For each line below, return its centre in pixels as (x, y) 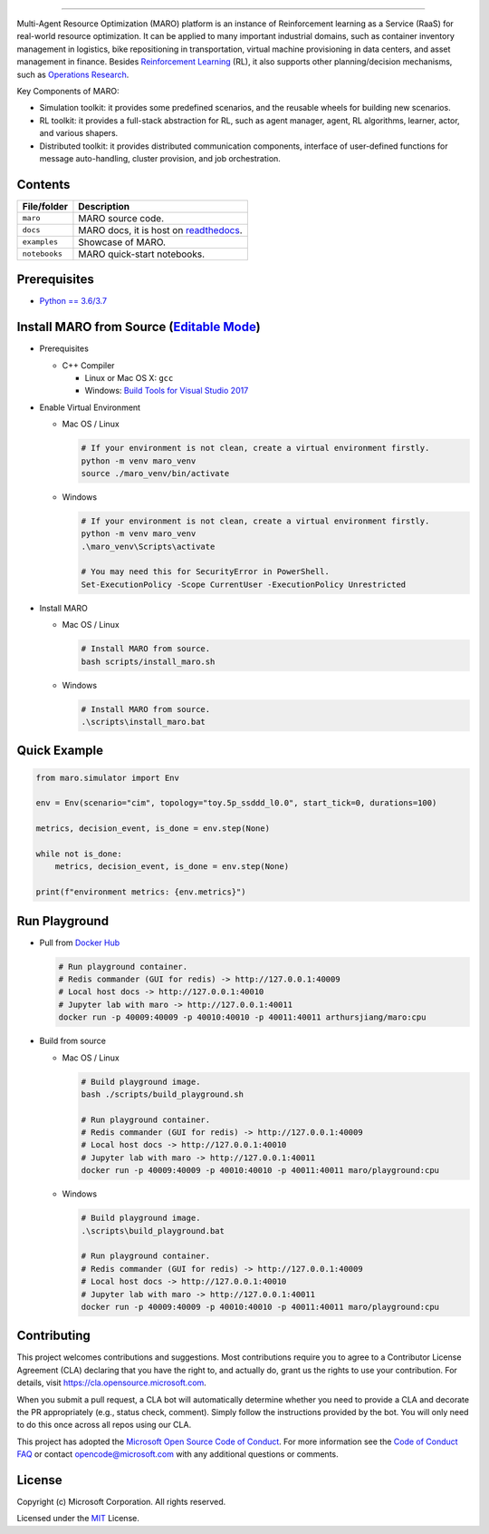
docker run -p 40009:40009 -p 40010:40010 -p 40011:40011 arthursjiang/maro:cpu (242, 1017)
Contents (43, 185)
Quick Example (60, 751)
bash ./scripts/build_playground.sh (163, 1094)
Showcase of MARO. (122, 242)
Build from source (72, 1041)
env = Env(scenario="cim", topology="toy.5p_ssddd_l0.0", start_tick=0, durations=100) (236, 803)
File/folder (45, 206)
